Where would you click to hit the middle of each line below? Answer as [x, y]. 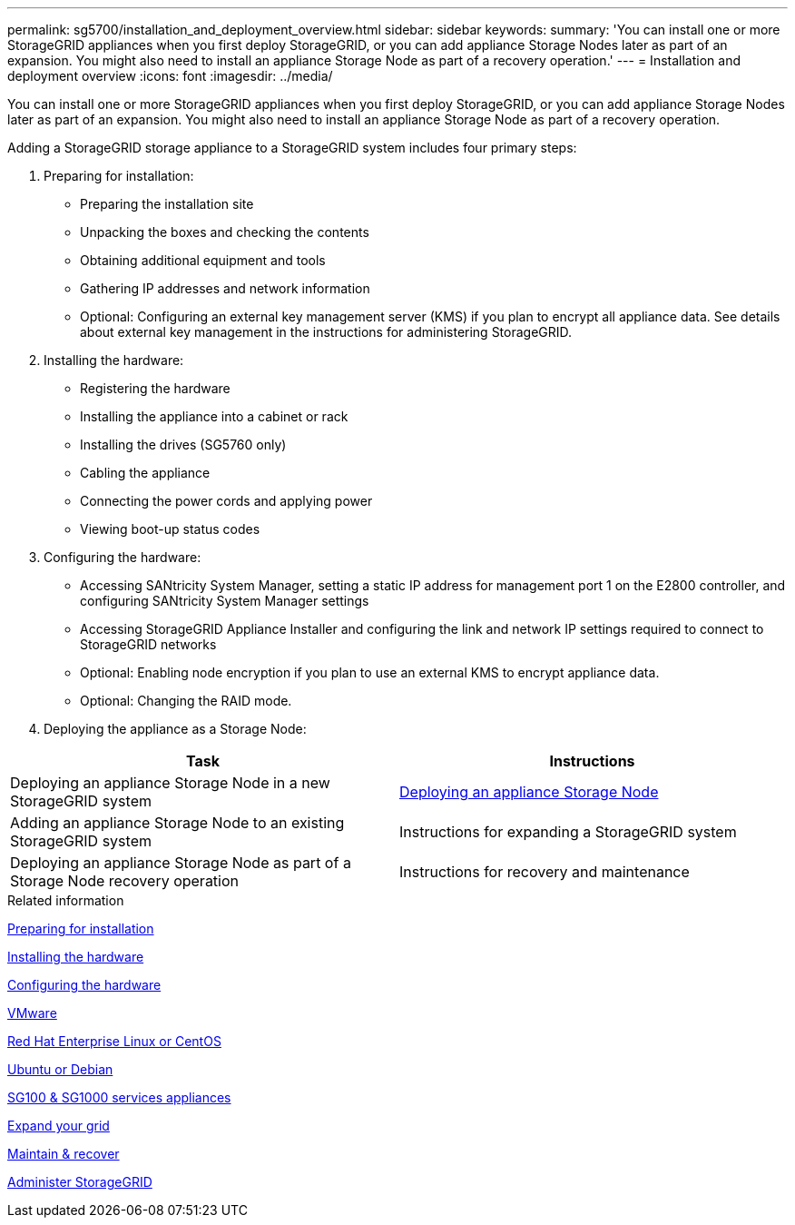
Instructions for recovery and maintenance [545, 872]
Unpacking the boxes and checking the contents [225, 232]
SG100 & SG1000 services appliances [119, 1097]
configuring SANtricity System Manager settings [225, 601]
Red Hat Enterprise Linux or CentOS [114, 1041]
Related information [66, 900]
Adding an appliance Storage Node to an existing [177, 823]
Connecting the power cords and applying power [226, 501]
